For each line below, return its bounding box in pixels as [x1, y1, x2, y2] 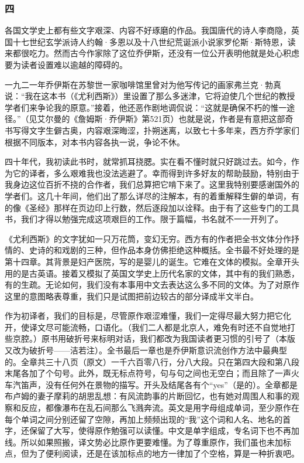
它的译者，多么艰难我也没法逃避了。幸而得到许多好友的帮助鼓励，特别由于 [12, 166, 299, 179]
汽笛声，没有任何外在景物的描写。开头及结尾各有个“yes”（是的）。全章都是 [12, 378, 298, 390]
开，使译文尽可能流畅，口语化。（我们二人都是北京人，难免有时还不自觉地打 [5, 321, 295, 333]
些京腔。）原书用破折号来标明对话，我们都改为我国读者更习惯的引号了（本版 [5, 332, 295, 345]
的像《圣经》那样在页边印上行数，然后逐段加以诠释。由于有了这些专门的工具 [5, 201, 299, 213]
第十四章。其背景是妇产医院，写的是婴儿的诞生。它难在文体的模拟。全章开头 [5, 255, 299, 267]
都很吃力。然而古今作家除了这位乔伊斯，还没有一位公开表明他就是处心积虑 [12, 47, 299, 59]
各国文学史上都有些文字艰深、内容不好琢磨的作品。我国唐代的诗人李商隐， [5, 24, 291, 36]
